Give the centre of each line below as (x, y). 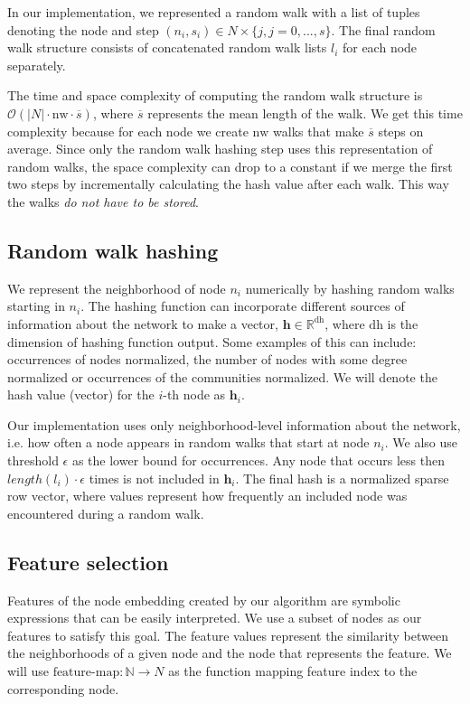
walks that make (319, 131)
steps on (401, 131)
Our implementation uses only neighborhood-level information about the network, (234, 424)
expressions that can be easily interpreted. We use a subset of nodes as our (215, 618)
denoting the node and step (83, 29)
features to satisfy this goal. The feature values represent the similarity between (228, 635)
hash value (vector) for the (81, 394)
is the (403, 323)
